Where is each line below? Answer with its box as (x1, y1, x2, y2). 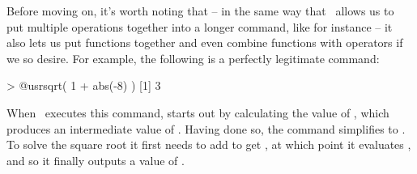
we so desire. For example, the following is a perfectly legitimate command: (6, 49, 380, 66)
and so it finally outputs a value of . (6, 151, 185, 168)
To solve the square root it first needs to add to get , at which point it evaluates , (6, 136, 411, 153)
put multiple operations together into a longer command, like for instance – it (6, 18, 393, 35)
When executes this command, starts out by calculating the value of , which (6, 104, 389, 121)
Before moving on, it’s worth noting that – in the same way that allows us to (6, 2, 394, 19)
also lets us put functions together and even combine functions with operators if (6, 34, 403, 51)
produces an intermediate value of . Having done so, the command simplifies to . (6, 120, 406, 137)
